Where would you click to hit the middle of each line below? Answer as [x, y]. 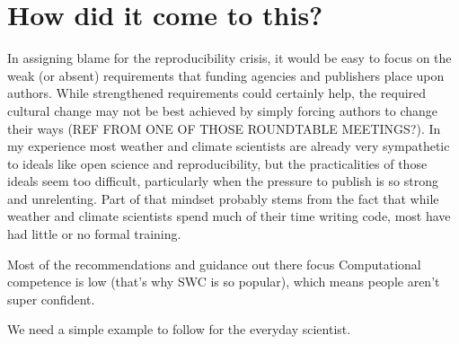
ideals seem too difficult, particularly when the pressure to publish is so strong [223, 181]
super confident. [51, 299]
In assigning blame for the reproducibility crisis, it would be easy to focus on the [229, 58]
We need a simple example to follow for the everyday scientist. [179, 329]
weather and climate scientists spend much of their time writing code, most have [229, 216]
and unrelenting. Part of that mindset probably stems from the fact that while [223, 198]
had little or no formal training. [94, 234]
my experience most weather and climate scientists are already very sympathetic [229, 146]
